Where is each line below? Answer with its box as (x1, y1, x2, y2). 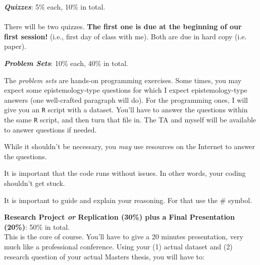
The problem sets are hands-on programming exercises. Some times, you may (4, 75, 242, 85)
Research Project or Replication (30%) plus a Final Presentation (4, 212, 235, 222)
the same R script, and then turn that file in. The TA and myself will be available (4, 114, 256, 124)
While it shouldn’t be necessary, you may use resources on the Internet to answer (4, 141, 255, 152)
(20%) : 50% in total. (4, 221, 70, 232)
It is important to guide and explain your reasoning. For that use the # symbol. (4, 194, 252, 205)
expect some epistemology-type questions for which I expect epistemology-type (4, 85, 247, 95)
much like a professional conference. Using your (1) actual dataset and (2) (4, 241, 233, 251)
